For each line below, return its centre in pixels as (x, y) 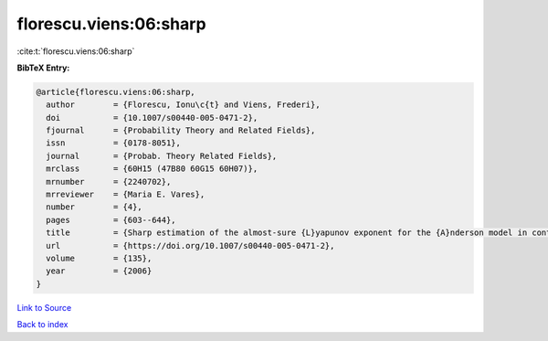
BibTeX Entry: (43, 68)
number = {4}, (95, 207)
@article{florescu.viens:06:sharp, (116, 92)
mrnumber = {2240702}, (109, 181)
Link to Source (44, 307)
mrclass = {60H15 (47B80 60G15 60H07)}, (152, 169)
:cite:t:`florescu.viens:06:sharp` (76, 51)
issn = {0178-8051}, (114, 143)
